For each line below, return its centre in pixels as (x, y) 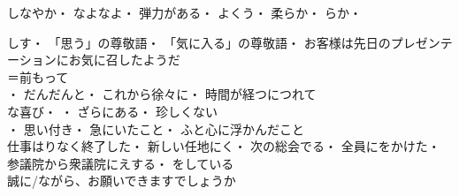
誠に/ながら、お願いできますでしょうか (122, 181)
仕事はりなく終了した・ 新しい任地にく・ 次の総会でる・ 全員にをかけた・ (224, 146)
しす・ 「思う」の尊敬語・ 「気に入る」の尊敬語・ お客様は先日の (199, 42)
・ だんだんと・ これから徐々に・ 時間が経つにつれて (162, 94)
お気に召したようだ (124, 60)
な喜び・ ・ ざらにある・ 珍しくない (112, 111)
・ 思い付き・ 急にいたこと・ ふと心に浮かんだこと (156, 128)
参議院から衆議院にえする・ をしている (121, 163)
